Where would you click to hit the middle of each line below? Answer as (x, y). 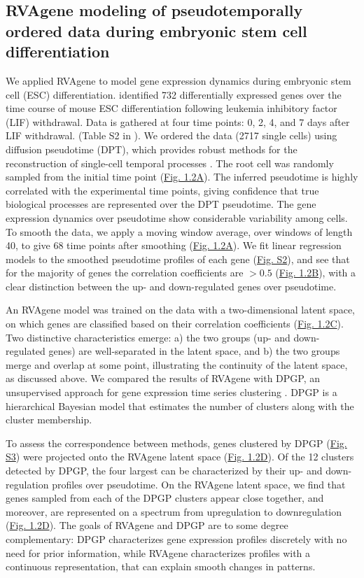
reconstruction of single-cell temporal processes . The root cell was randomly (170, 163)
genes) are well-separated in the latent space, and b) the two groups (194, 351)
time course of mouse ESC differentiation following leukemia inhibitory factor (171, 108)
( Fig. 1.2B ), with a (316, 273)
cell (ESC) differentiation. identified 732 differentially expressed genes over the (174, 94)
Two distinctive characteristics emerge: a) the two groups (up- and (148, 337)
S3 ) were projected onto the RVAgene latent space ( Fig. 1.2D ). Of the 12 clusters (180, 457)
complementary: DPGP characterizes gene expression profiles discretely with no (176, 538)
